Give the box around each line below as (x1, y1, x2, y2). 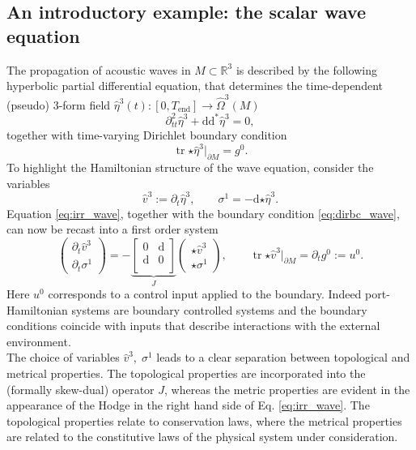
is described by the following (236, 61, 377, 78)
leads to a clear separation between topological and (156, 349, 410, 366)
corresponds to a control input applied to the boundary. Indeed (48, 285, 362, 302)
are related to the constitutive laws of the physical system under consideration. (6, 428, 398, 445)
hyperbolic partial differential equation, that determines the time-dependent (6, 77, 383, 94)
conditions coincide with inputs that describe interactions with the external (6, 317, 380, 334)
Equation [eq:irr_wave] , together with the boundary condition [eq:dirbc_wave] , (6, 204, 400, 221)
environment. (6, 332, 71, 349)
